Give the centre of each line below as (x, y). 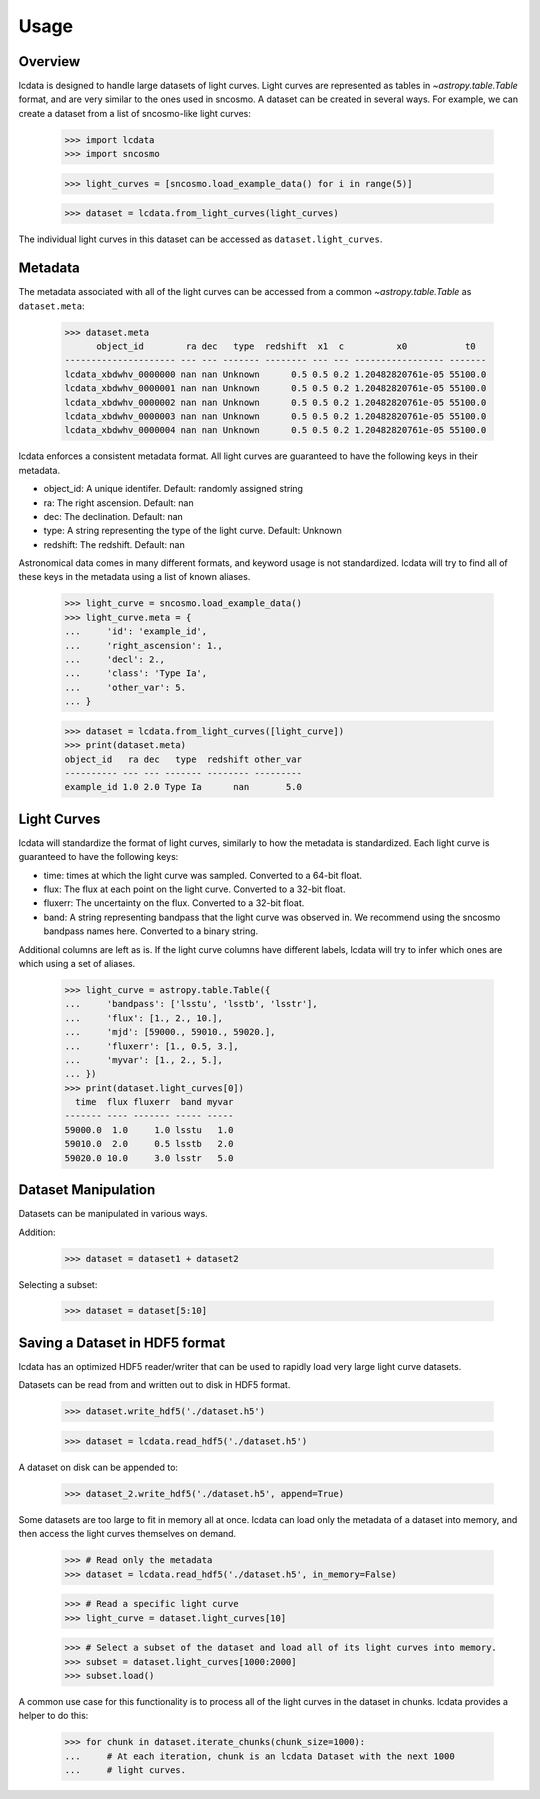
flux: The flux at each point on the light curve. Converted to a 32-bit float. (194, 889)
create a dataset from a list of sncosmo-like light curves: (135, 113)
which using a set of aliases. (77, 963)
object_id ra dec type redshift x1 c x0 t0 (286, 346)
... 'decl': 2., (114, 659)
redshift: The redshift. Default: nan (114, 544)
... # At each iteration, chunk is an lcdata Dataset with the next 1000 (259, 1756)
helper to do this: (53, 1716)
